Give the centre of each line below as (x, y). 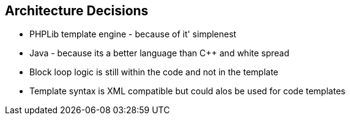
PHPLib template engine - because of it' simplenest (133, 34)
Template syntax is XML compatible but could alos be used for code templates (188, 91)
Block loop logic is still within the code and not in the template (154, 72)
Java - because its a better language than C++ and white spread (159, 53)
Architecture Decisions (77, 11)
